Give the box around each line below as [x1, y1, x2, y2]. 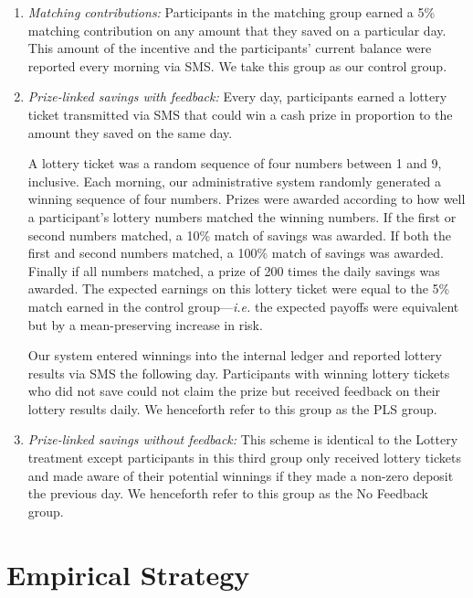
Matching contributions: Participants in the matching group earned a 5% [27, 3, 436, 21]
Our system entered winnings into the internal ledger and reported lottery [27, 346, 442, 365]
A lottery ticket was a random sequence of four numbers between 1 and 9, [27, 154, 442, 173]
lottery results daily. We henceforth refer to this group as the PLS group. [27, 399, 437, 418]
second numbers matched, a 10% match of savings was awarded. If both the [27, 225, 451, 244]
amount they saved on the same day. [27, 123, 233, 142]
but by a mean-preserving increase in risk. [27, 315, 263, 334]
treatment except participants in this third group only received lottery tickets [27, 448, 461, 467]
